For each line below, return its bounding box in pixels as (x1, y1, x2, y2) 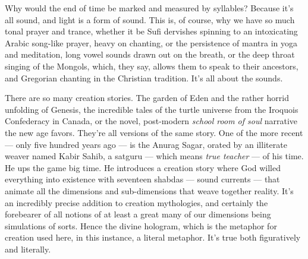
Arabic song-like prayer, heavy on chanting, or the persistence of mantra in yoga (5, 36, 298, 49)
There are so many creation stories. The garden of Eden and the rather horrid (5, 91, 289, 104)
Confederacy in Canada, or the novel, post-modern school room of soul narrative (5, 115, 298, 127)
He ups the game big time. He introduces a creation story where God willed (5, 161, 281, 173)
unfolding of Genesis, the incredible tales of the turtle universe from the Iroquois (5, 103, 298, 115)
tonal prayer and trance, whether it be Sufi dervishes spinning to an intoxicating (5, 25, 298, 37)
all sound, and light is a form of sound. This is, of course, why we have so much (5, 13, 295, 26)
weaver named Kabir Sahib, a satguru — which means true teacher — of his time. (5, 150, 304, 162)
